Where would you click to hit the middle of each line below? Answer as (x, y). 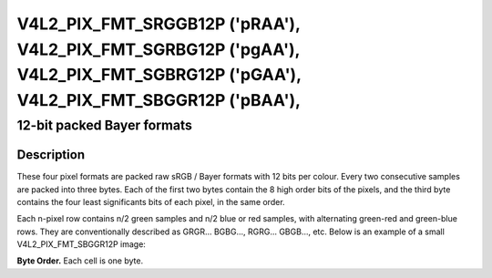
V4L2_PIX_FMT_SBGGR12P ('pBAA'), (159, 101)
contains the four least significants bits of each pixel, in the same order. (151, 201)
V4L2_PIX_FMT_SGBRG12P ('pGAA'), (159, 75)
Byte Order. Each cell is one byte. (80, 261)
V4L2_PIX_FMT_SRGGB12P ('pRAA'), (159, 24)
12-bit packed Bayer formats (105, 125)
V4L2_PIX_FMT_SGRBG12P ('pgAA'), (159, 49)
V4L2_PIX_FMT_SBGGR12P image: (81, 244)
